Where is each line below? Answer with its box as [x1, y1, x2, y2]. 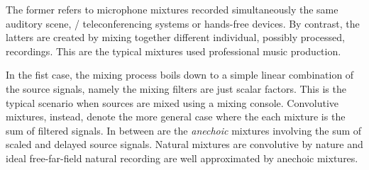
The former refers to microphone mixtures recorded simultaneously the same [6, 2, 338, 16]
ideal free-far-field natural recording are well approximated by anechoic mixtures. [6, 150, 358, 165]
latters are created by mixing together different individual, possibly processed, [6, 30, 345, 45]
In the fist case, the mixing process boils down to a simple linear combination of [6, 67, 354, 82]
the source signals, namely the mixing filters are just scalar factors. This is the [6, 81, 346, 96]
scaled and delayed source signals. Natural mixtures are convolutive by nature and [6, 137, 363, 152]
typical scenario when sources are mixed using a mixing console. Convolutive [6, 95, 339, 110]
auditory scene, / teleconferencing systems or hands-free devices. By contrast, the [6, 16, 360, 30]
